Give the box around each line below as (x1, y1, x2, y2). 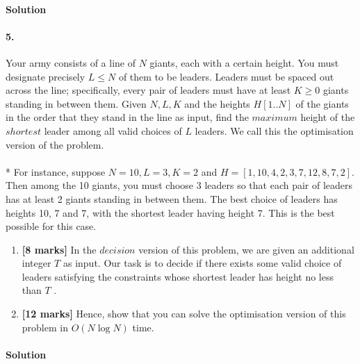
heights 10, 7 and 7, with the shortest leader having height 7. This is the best (6, 205, 335, 220)
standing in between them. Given (6, 96, 147, 110)
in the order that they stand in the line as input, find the (6, 110, 249, 124)
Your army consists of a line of (6, 55, 136, 69)
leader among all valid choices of (44, 123, 182, 138)
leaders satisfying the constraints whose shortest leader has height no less (22, 269, 334, 283)
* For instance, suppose (6, 164, 106, 179)
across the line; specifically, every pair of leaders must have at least (6, 83, 291, 97)
